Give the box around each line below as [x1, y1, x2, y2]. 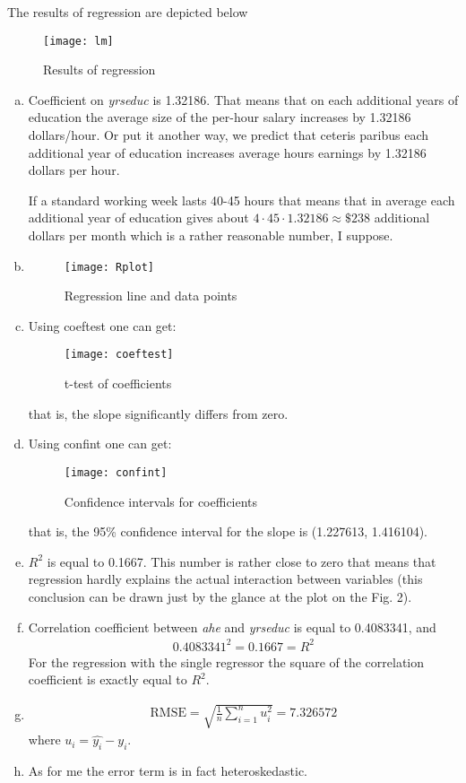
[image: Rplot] [64, 260, 155, 274]
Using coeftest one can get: [28, 316, 177, 335]
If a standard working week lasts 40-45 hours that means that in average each [28, 190, 455, 209]
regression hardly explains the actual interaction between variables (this [28, 570, 423, 588]
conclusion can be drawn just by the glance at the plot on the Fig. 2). [28, 587, 412, 605]
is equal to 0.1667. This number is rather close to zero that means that [47, 552, 436, 570]
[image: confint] [64, 465, 168, 479]
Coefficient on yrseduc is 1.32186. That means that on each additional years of [28, 90, 459, 109]
